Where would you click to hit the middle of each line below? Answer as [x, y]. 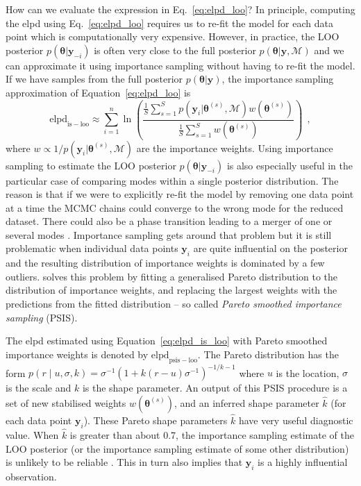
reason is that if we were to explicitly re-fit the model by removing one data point [180, 194]
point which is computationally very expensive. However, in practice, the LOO [173, 36]
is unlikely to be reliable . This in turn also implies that [124, 462]
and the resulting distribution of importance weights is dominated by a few [165, 263]
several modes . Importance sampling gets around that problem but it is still [169, 234]
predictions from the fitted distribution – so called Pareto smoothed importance [174, 304]
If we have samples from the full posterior [94, 79]
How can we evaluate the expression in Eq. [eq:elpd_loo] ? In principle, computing [180, 9]
